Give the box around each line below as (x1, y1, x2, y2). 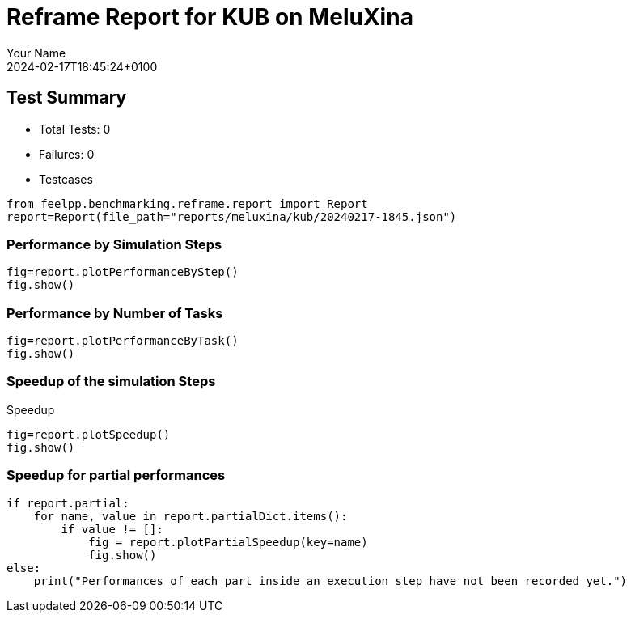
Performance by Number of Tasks (6, 304, 223, 321)
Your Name (6, 45, 66, 60)
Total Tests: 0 (39, 121, 111, 136)
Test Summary (6, 87, 127, 108)
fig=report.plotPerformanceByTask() (6, 334, 239, 348)
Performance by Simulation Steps (6, 235, 222, 252)
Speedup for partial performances (6, 467, 226, 484)
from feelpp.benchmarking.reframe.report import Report (6, 197, 368, 210)
